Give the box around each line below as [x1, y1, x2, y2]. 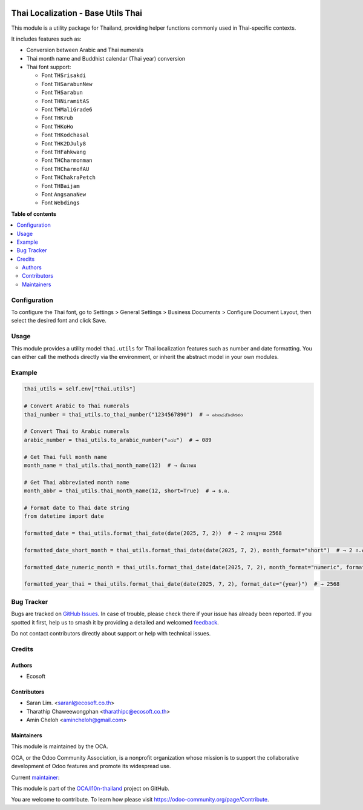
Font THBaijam [41, 182, 80, 189]
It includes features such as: [11, 35, 82, 42]
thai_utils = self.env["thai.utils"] [24, 386, 136, 392]
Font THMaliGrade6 [41, 106, 93, 113]
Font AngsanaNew [41, 190, 87, 198]
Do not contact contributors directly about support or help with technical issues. [11, 629, 211, 637]
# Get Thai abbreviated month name [24, 479, 129, 486]
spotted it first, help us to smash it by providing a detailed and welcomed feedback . [11, 618, 219, 626]
